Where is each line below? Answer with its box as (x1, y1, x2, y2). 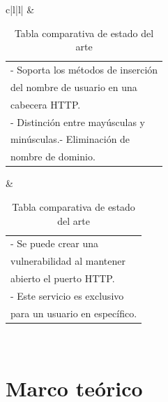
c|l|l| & (6, 2, 35, 16)
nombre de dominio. (10, 149, 96, 164)
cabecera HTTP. (10, 97, 81, 111)
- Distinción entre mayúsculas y (10, 114, 145, 129)
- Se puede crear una (10, 236, 99, 251)
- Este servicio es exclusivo (10, 288, 124, 303)
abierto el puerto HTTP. (10, 271, 115, 286)
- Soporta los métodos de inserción (10, 62, 158, 77)
